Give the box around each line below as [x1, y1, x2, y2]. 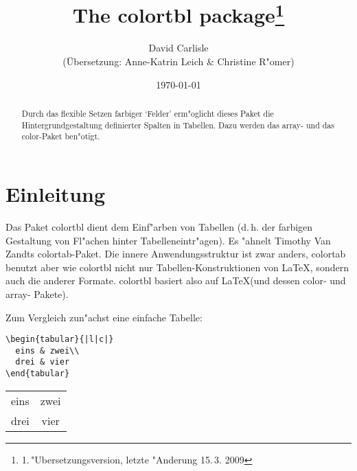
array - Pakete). [5, 286, 69, 301]
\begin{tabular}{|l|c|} [5, 334, 114, 345]
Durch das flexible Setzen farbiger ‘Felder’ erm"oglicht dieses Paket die [21, 108, 274, 119]
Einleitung [5, 180, 106, 207]
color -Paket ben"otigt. [21, 130, 100, 142]
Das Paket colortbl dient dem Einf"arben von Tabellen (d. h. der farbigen [5, 219, 313, 233]
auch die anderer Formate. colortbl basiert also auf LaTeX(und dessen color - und [5, 273, 346, 288]
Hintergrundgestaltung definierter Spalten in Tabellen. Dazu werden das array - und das [21, 119, 334, 130]
